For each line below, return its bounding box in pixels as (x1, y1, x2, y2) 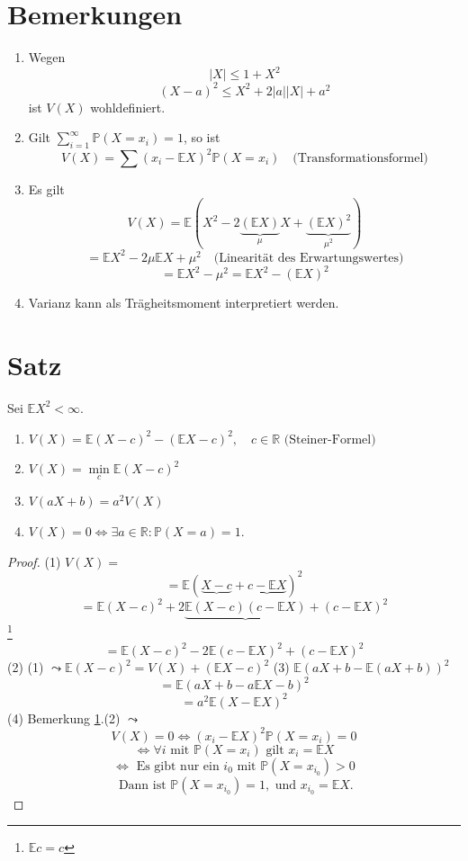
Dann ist (118, 778, 166, 792)
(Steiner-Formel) (283, 433, 376, 446)
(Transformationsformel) (292, 151, 428, 165)
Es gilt (28, 179, 65, 198)
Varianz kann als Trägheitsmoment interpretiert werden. (28, 293, 339, 312)
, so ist (183, 128, 220, 147)
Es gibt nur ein (136, 759, 220, 773)
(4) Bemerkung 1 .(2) (7, 708, 121, 727)
